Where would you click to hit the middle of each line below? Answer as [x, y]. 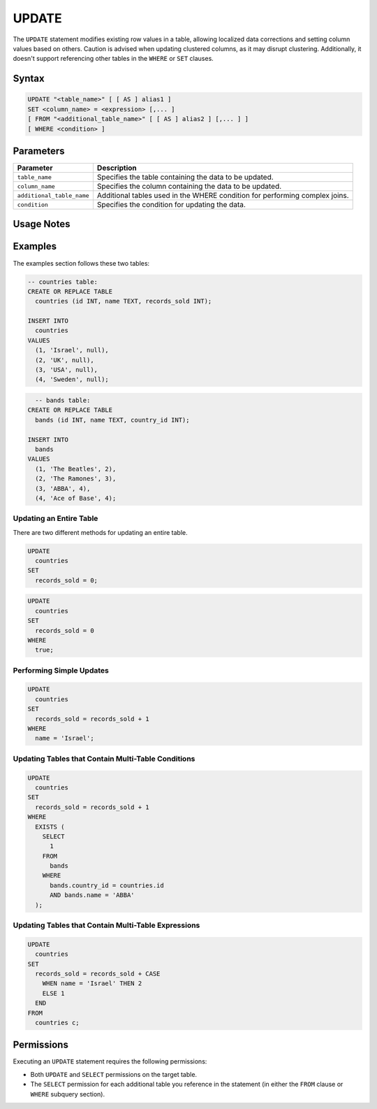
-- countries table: [62, 282]
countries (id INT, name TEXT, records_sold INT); [124, 301]
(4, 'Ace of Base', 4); [76, 498]
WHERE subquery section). [67, 1094]
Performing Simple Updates [61, 670]
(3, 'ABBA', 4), [63, 488]
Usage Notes [42, 224]
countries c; [57, 1022]
